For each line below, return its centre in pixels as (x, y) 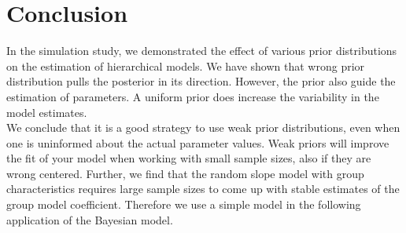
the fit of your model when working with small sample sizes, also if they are (189, 158)
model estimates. (47, 112)
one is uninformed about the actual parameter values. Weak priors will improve (198, 142)
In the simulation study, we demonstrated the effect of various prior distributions (202, 51)
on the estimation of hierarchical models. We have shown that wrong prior (186, 66)
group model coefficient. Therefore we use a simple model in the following (184, 204)
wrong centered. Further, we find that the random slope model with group (185, 173)
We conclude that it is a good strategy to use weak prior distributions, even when (203, 127)
